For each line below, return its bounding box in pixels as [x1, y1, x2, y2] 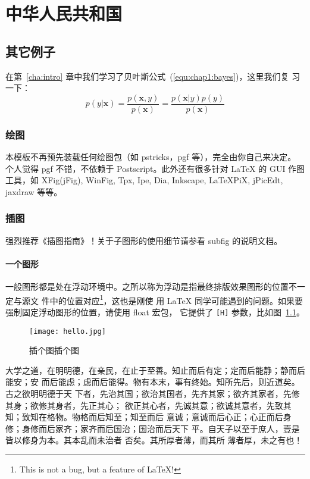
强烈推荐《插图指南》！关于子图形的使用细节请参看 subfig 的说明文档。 [5, 234, 283, 246]
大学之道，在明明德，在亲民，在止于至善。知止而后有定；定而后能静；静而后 [5, 364, 305, 376]
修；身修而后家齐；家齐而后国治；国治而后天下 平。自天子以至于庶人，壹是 [5, 422, 300, 434]
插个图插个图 [29, 344, 79, 356]
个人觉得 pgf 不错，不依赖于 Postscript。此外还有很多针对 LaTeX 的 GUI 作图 [5, 162, 305, 174]
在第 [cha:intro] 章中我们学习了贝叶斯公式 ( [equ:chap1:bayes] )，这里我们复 [5, 70, 289, 82]
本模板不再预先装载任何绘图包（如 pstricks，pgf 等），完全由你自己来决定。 [5, 151, 296, 163]
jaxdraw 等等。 [5, 185, 62, 198]
